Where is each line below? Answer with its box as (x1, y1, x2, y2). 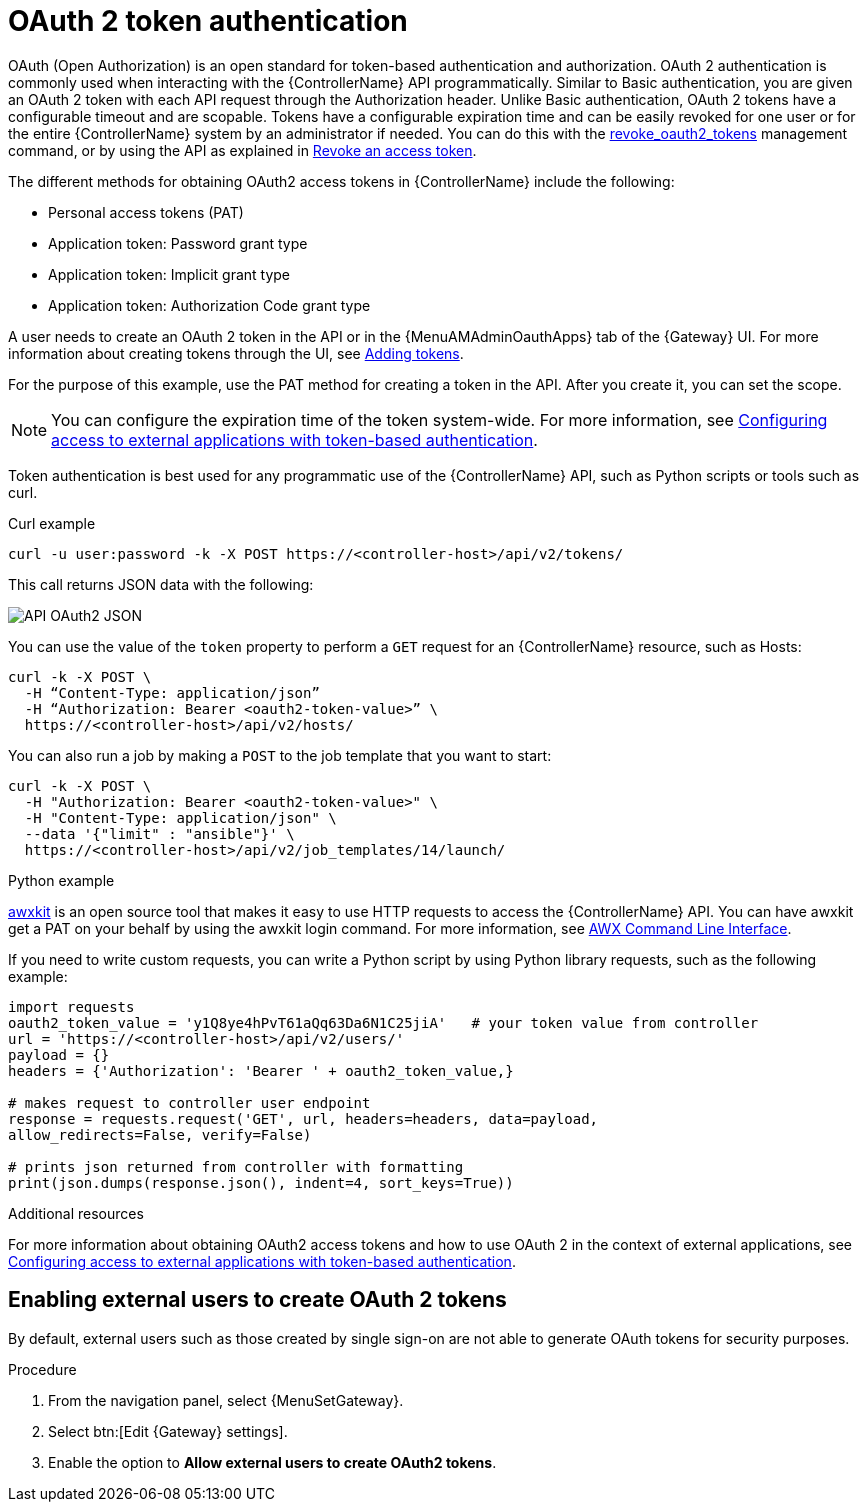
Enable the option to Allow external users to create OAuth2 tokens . (48, 1453, 497, 1471)
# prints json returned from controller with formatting (8, 1158, 464, 1175)
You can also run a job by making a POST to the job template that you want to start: (8, 746, 552, 764)
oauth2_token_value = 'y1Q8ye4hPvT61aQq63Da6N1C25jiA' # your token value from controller (8, 1014, 759, 1031)
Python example (8, 871, 115, 889)
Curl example (8, 514, 96, 532)
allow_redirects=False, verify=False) (8, 1126, 312, 1143)
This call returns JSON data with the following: (8, 575, 314, 593)
